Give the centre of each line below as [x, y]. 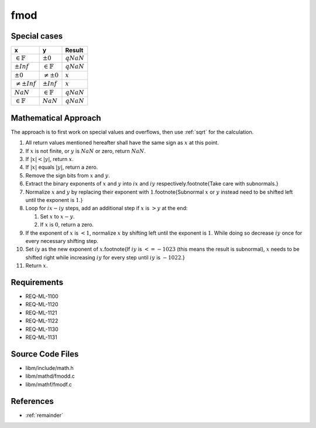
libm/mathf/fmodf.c [49, 384]
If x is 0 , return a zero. [67, 225]
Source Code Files [45, 354]
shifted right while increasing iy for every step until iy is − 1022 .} [105, 257]
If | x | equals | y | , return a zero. [62, 167]
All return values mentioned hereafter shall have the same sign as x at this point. [122, 143]
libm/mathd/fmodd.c [50, 376]
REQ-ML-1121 [42, 313]
